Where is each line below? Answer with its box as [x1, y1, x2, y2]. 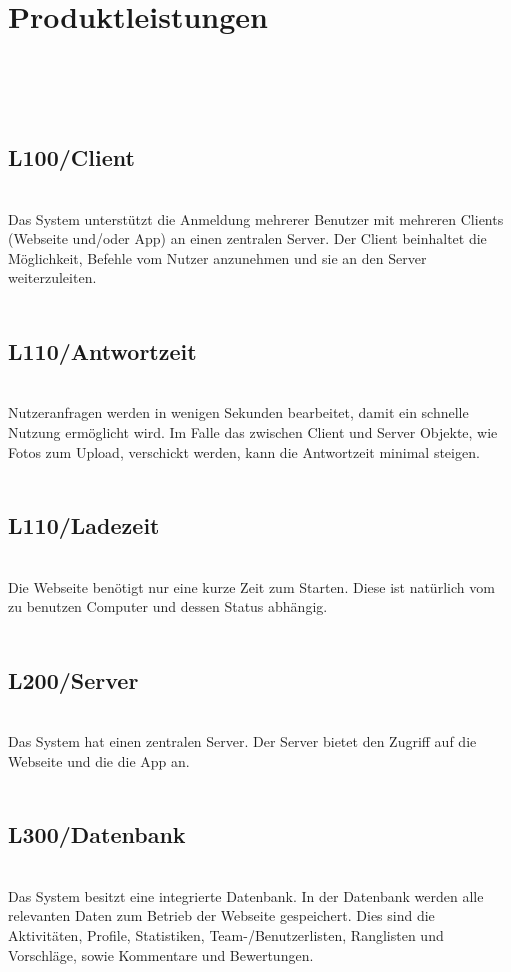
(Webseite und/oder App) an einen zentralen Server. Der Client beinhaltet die [8, 228, 487, 249]
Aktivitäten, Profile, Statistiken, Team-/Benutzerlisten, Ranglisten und [8, 924, 444, 945]
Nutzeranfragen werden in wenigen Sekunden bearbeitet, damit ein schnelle [8, 402, 469, 423]
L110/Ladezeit [8, 510, 160, 541]
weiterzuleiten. [8, 267, 97, 288]
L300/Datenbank [8, 819, 186, 850]
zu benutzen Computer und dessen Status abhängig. [8, 596, 328, 617]
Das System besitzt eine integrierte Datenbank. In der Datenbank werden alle [8, 885, 484, 906]
